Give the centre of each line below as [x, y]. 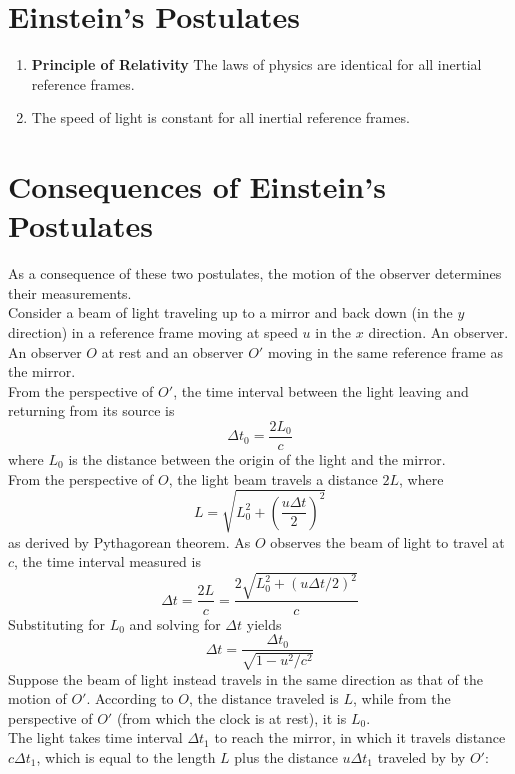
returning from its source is [91, 410]
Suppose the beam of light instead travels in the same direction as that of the [245, 678]
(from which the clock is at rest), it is [231, 717]
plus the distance [286, 756]
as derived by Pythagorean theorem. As [129, 541]
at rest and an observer [172, 351]
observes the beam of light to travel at [387, 541]
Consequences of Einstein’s [197, 186]
